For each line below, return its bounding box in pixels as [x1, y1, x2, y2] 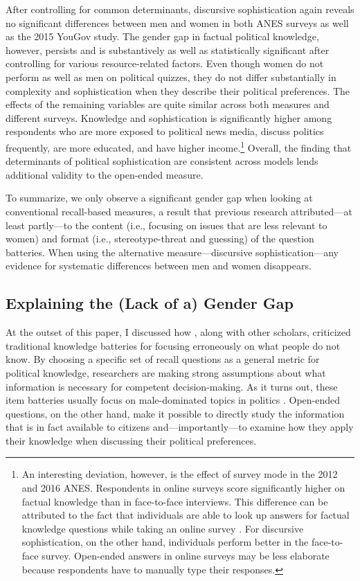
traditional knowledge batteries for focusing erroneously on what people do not [6, 338, 341, 352]
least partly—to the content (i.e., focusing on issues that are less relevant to [6, 217, 327, 232]
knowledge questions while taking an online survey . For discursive [21, 521, 304, 535]
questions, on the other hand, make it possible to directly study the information [6, 406, 345, 420]
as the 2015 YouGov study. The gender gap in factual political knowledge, [6, 29, 319, 44]
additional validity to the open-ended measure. [6, 167, 204, 181]
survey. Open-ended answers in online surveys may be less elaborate [42, 548, 330, 563]
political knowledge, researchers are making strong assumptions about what [6, 365, 326, 379]
